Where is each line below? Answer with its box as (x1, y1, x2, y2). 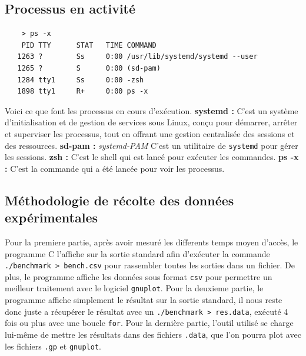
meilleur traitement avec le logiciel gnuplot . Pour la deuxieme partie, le (5, 282, 264, 294)
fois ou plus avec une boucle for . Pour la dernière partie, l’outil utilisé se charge (5, 317, 294, 329)
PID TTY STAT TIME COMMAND (21, 41, 157, 49)
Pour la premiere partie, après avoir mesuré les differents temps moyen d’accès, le (5, 235, 298, 248)
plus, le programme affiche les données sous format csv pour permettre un (5, 270, 272, 282)
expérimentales (5, 208, 98, 227)
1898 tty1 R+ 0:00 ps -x (17, 87, 148, 96)
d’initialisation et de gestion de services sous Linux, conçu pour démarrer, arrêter (5, 116, 298, 128)
